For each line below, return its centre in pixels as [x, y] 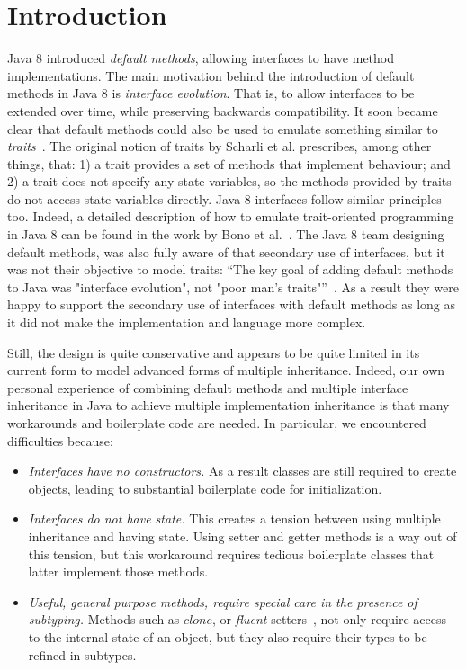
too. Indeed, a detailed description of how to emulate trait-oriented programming [231, 216]
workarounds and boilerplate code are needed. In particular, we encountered [217, 423]
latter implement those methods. [118, 572]
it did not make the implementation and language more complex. [187, 322]
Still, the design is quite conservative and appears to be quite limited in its [214, 352]
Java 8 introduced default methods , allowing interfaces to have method [201, 58]
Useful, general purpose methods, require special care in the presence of [223, 601]
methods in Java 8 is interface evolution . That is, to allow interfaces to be [211, 93]
